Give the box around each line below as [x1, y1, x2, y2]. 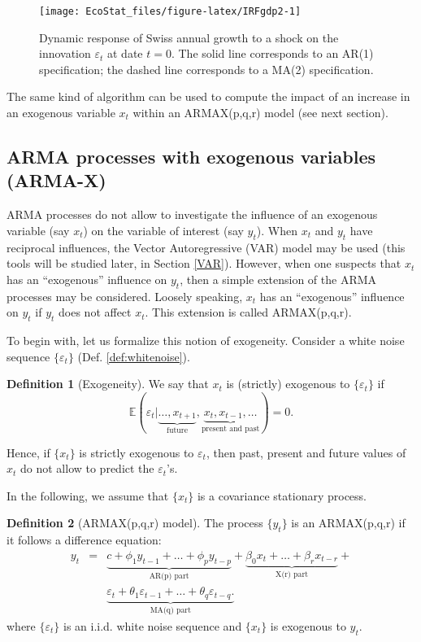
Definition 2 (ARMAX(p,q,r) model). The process [7, 514, 263, 531]
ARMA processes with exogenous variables [7, 144, 375, 169]
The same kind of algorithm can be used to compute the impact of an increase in [7, 88, 410, 105]
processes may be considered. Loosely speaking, [7, 287, 243, 304]
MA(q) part [150, 606, 192, 615]
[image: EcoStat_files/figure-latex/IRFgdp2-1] [39, 6, 302, 17]
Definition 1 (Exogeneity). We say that [7, 375, 209, 392]
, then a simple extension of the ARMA [180, 270, 377, 287]
